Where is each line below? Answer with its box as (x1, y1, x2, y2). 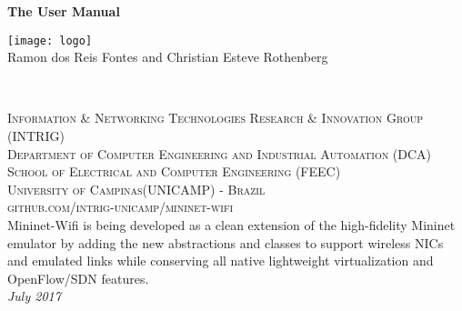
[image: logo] (7, 34, 93, 47)
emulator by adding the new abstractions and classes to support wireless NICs (7, 233, 444, 252)
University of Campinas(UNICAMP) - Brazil (7, 179, 266, 198)
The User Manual (7, 2, 120, 20)
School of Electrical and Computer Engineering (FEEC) (7, 162, 341, 181)
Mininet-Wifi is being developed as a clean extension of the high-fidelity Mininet (7, 216, 456, 234)
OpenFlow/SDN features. (7, 268, 149, 287)
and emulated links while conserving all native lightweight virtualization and (7, 251, 434, 270)
